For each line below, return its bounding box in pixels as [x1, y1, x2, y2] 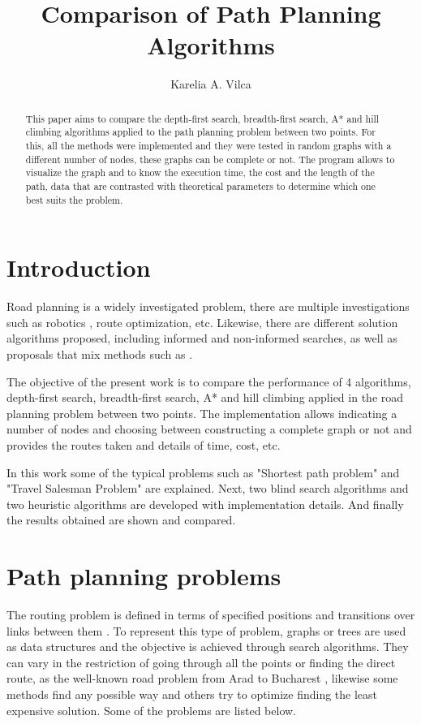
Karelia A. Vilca [170, 75, 251, 93]
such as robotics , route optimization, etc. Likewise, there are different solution [6, 313, 398, 330]
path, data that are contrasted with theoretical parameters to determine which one [25, 179, 376, 192]
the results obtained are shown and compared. [6, 511, 236, 528]
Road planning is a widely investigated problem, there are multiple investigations [6, 298, 410, 315]
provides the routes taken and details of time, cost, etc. [6, 436, 281, 453]
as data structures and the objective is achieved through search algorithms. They [6, 638, 409, 655]
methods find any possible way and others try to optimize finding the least [6, 686, 378, 703]
